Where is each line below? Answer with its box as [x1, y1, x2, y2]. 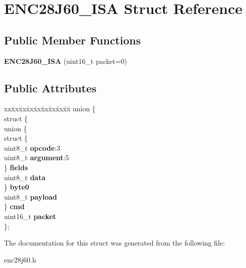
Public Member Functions [4, 32, 141, 47]
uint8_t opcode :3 [4, 142, 60, 153]
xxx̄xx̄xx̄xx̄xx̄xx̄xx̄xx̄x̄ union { [4, 103, 96, 114]
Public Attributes [4, 80, 97, 95]
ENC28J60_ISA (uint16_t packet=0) [4, 55, 127, 66]
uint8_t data [4, 172, 45, 182]
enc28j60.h [4, 254, 36, 265]
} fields [4, 162, 28, 172]
